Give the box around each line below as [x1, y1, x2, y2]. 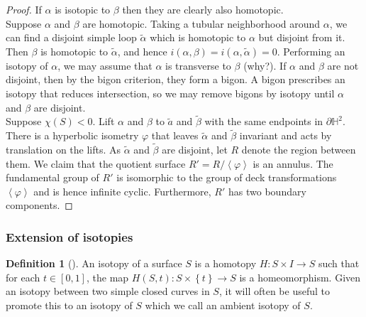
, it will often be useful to [218, 284, 330, 299]
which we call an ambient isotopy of [145, 297, 301, 312]
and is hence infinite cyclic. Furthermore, [33, 183, 211, 198]
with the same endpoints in [204, 114, 323, 129]
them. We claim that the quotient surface [6, 156, 186, 171]
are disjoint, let [162, 142, 228, 156]
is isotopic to [55, 2, 111, 16]
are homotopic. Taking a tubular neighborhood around [82, 16, 321, 31]
